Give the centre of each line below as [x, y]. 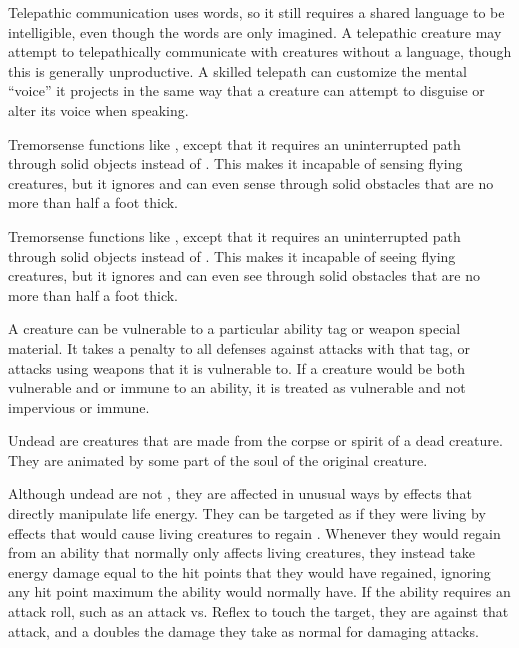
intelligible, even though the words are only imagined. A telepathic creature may [255, 31]
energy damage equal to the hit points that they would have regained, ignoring [249, 571]
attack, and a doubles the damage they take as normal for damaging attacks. [243, 630]
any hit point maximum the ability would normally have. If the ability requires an [259, 591]
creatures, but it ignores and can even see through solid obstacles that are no [244, 275]
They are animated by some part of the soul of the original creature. [218, 459]
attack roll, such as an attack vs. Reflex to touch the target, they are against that [258, 611]
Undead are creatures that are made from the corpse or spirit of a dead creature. [255, 440]
